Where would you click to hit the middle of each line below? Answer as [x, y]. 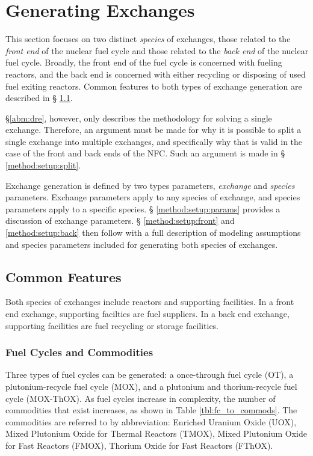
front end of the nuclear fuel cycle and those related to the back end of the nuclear [157, 50]
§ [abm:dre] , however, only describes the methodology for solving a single [139, 118]
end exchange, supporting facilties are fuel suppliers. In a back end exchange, [147, 314]
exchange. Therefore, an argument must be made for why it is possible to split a [153, 130]
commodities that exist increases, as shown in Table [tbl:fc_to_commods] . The [151, 410]
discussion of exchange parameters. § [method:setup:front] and [120, 220]
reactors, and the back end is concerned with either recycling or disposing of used [156, 74]
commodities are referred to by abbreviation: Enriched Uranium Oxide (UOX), [151, 421]
